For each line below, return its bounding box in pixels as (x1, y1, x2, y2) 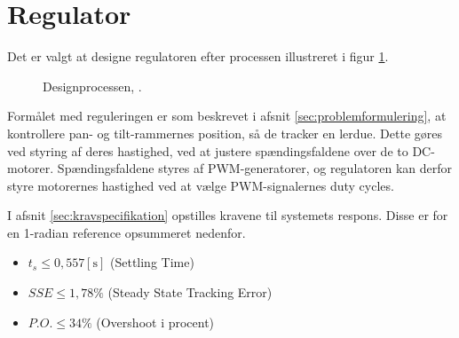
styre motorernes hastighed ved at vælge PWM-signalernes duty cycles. (7, 176, 394, 194)
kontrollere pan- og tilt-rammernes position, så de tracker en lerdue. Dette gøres (7, 123, 442, 142)
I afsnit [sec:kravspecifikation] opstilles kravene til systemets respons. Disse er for (7, 206, 448, 224)
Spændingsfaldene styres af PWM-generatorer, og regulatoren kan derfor (57, 159, 452, 177)
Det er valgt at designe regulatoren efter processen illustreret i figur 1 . (7, 47, 389, 66)
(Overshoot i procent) (96, 312, 215, 331)
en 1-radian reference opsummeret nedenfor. (7, 223, 246, 241)
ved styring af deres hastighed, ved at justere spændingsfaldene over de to (7, 141, 408, 160)
